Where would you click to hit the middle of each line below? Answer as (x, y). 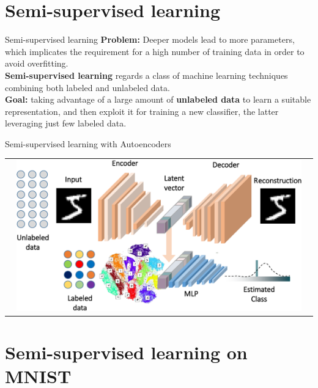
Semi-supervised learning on (126, 352)
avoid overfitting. (37, 63)
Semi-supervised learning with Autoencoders (88, 143)
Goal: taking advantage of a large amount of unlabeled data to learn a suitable (158, 99)
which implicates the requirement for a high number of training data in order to (155, 51)
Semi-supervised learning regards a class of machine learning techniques (146, 75)
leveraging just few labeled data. (66, 123)
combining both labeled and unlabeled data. (87, 87)
